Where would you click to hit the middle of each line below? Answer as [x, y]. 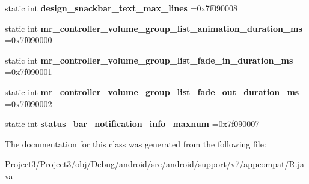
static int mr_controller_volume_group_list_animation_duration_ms [154, 28]
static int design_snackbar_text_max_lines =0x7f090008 [121, 8]
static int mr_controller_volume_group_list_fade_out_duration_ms [152, 91]
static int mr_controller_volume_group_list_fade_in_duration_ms [149, 60]
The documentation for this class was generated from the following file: [136, 144]
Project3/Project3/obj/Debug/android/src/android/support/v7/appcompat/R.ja [154, 164]
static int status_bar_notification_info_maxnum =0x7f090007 [132, 124]
